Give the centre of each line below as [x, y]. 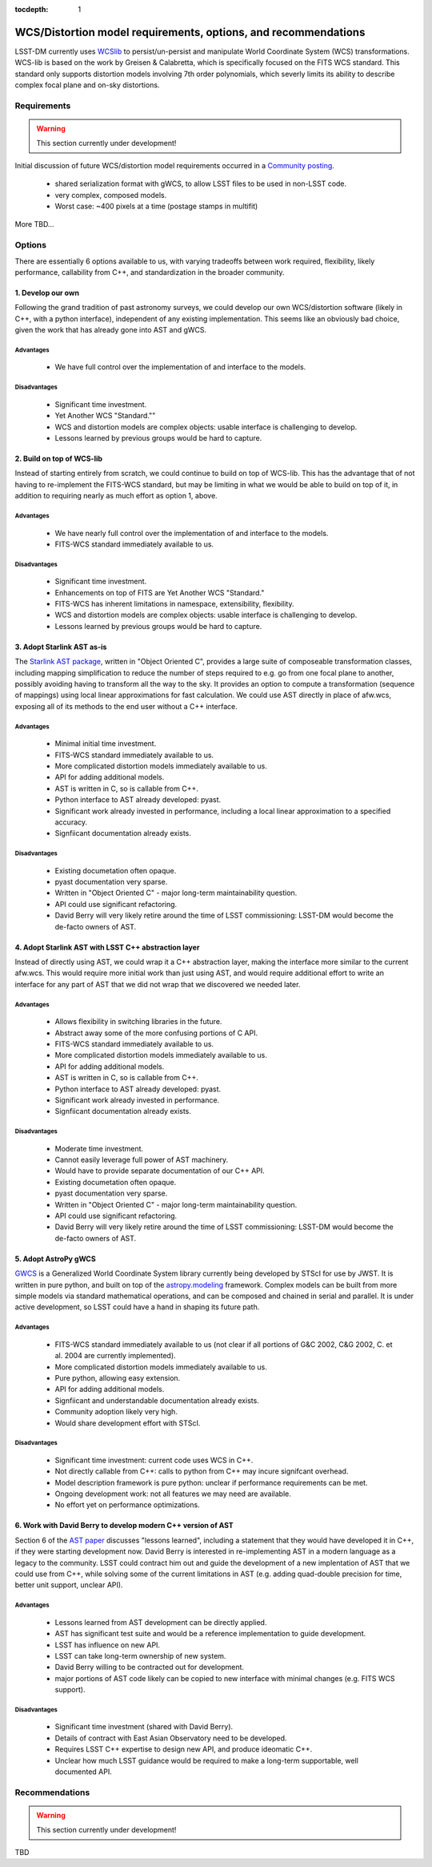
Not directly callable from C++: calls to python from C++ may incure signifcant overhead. [202, 1471]
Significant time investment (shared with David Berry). [144, 1727]
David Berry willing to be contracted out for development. [149, 1667]
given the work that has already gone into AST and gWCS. [111, 330]
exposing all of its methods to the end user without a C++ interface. [126, 706]
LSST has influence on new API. [107, 1645]
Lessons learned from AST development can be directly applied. [161, 1622]
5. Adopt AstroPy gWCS [55, 1259]
